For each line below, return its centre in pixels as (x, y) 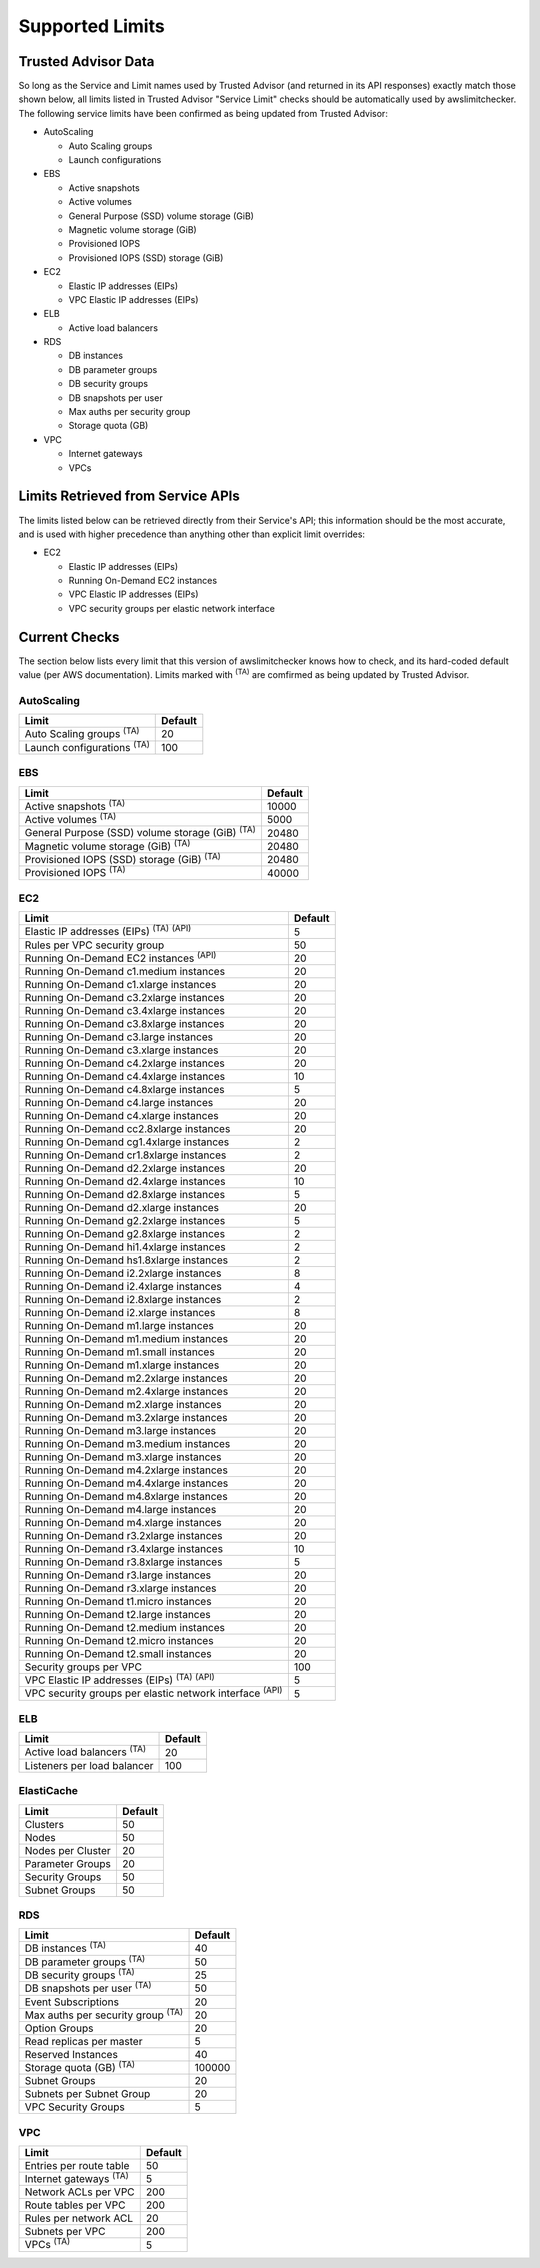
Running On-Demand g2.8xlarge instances (124, 1234)
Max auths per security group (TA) (104, 2014)
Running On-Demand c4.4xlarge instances (125, 1077)
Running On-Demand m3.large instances (120, 1431)
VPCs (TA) (47, 2244)
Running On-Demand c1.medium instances (124, 972)
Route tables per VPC (75, 2205)
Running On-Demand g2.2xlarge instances (125, 1221)
